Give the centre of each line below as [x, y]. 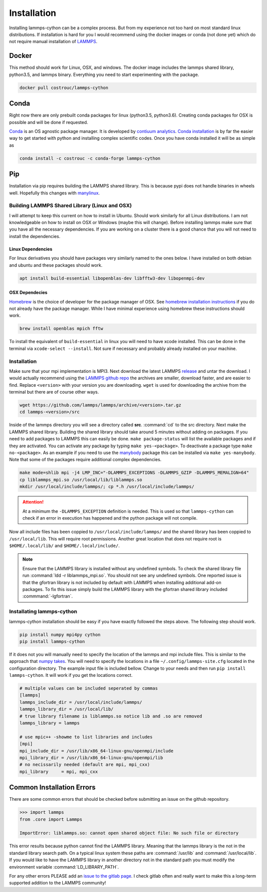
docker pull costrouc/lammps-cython [64, 88]
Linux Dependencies [31, 249]
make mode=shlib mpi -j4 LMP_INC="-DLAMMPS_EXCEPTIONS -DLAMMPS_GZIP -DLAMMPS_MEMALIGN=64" [134, 473]
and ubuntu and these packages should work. [56, 265]
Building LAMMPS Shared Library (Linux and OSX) [70, 206]
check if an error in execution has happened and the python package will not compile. [110, 518]
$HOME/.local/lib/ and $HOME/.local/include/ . [64, 546]
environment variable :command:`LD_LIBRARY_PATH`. [64, 867]
